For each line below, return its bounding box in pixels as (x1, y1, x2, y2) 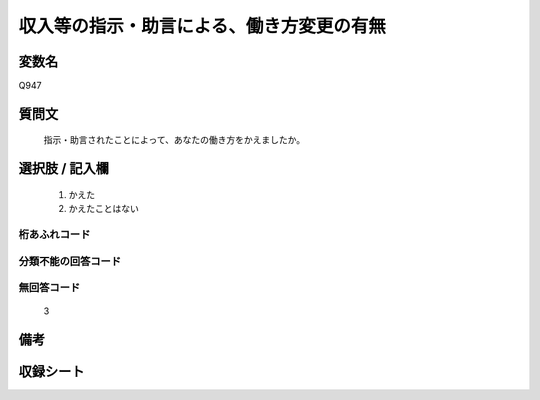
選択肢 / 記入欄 (18, 160, 110, 177)
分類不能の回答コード (18, 254, 122, 268)
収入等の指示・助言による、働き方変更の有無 (18, 15, 387, 37)
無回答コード (18, 281, 81, 295)
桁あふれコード (18, 228, 91, 242)
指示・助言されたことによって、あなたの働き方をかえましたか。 (43, 134, 305, 146)
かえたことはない (68, 203, 139, 215)
